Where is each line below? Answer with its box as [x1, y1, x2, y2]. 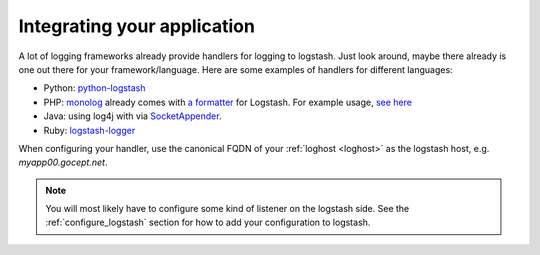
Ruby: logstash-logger [43, 124, 136, 136]
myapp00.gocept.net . [18, 156, 108, 169]
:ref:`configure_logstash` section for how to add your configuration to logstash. [45, 216, 371, 229]
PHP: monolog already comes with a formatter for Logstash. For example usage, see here [43, 96, 412, 108]
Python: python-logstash [43, 82, 146, 94]
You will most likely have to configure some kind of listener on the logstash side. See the [45, 203, 410, 215]
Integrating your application [18, 15, 255, 37]
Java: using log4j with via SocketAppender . [43, 110, 222, 122]
